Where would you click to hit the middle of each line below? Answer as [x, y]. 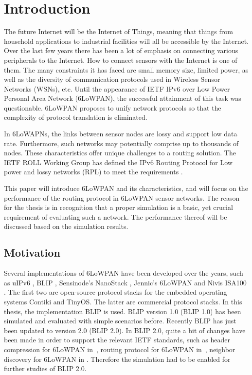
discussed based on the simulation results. [66, 226]
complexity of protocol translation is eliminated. [76, 117]
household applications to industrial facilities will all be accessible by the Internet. [126, 41]
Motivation [32, 253]
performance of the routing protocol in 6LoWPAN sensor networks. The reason [122, 197]
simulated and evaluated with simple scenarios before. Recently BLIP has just [120, 321]
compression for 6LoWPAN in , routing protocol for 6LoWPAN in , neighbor [120, 349]
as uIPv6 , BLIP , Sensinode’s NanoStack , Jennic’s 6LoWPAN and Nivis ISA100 [125, 282]
